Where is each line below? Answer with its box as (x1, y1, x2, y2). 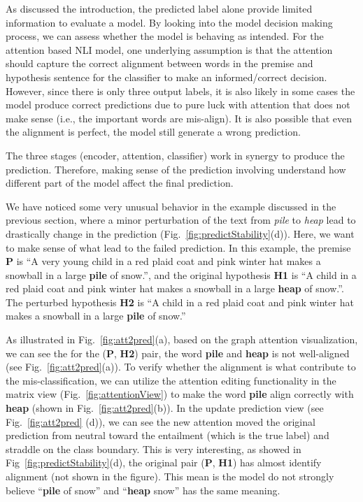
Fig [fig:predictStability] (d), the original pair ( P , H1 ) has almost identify (6, 455, 322, 470)
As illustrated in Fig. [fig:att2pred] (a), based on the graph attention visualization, (6, 332, 358, 347)
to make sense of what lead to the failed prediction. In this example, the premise (6, 240, 351, 254)
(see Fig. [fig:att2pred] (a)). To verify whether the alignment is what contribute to (6, 359, 356, 374)
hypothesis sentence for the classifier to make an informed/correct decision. (6, 69, 327, 84)
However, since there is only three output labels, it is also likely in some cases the (6, 83, 355, 98)
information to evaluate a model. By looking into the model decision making (6, 15, 333, 29)
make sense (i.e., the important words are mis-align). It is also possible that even (6, 110, 352, 125)
